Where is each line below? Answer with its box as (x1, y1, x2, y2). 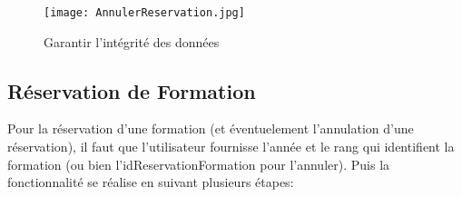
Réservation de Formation (7, 76, 256, 104)
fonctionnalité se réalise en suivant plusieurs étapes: (7, 172, 294, 192)
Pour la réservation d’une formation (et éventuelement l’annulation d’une (7, 119, 414, 138)
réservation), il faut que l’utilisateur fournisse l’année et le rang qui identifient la (7, 137, 455, 156)
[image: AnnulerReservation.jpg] (44, 6, 245, 19)
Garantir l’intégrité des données (44, 32, 220, 51)
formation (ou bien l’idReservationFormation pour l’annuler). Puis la (7, 154, 390, 173)
